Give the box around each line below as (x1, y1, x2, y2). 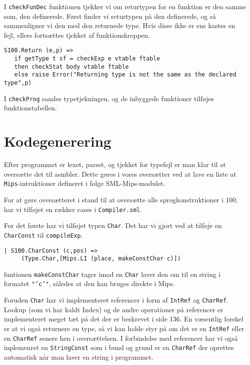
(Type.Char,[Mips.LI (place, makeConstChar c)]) (21, 255, 181, 262)
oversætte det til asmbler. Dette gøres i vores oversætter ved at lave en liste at (4, 168, 236, 179)
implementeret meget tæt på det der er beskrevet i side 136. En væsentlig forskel (4, 314, 244, 324)
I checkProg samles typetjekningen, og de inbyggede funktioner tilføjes (4, 93, 214, 103)
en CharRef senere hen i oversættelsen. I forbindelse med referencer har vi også (4, 333, 238, 343)
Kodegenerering (4, 131, 111, 151)
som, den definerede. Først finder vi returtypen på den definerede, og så (4, 11, 216, 21)
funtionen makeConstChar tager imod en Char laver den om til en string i (4, 269, 221, 279)
